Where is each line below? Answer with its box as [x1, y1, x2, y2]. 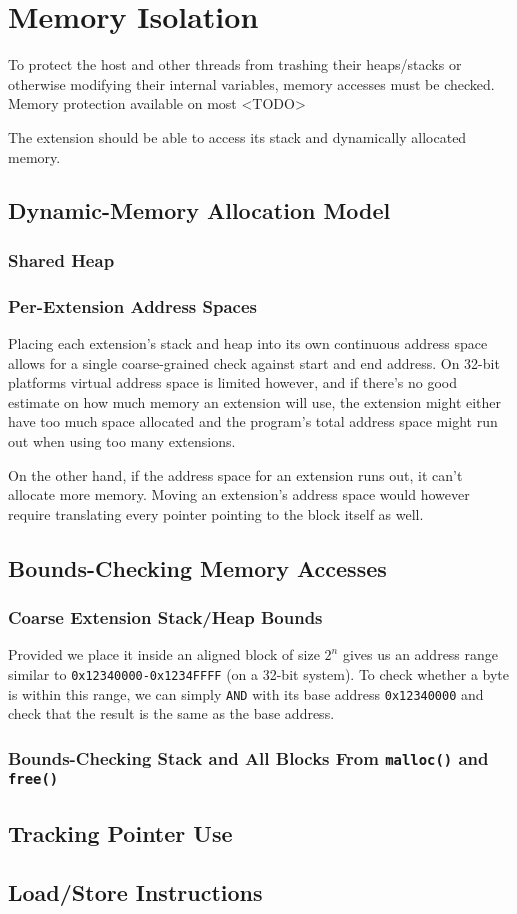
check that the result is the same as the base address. [8, 703, 335, 724]
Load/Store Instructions [8, 876, 263, 907]
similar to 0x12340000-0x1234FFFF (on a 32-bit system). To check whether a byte [8, 663, 509, 684]
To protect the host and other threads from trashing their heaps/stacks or [8, 54, 462, 75]
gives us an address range [342, 644, 499, 665]
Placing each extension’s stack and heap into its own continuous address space [8, 332, 488, 353]
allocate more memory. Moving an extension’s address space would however [8, 484, 470, 505]
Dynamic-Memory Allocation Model [8, 195, 391, 226]
